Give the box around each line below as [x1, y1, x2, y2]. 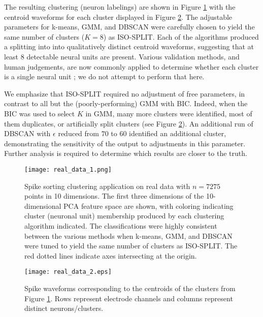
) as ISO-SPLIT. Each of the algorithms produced [103, 31, 259, 42]
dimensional [24, 200, 61, 211]
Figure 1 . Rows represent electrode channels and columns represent [24, 293, 233, 303]
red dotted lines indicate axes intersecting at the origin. [24, 250, 197, 261]
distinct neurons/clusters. [24, 303, 104, 313]
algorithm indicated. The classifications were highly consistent [24, 220, 217, 231]
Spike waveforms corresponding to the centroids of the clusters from [24, 282, 236, 293]
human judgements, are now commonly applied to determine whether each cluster [4, 61, 259, 72]
